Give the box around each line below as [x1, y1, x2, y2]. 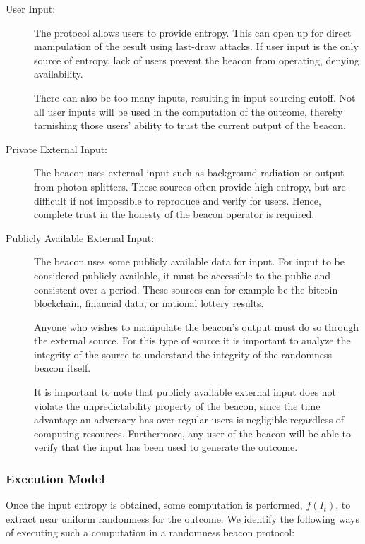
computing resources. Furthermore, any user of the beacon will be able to [34, 425, 352, 440]
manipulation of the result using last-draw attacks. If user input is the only [34, 39, 359, 54]
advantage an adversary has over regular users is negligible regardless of [34, 412, 345, 427]
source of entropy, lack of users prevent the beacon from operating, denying [34, 52, 359, 67]
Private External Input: [6, 141, 108, 156]
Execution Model [6, 469, 105, 487]
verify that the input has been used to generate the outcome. [34, 440, 298, 454]
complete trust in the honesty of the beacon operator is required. [34, 207, 315, 222]
